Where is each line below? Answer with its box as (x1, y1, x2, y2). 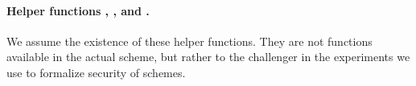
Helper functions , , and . (6, 2, 150, 18)
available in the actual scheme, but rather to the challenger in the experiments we (6, 48, 410, 65)
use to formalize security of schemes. (6, 63, 186, 80)
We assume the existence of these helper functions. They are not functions (6, 32, 373, 49)
